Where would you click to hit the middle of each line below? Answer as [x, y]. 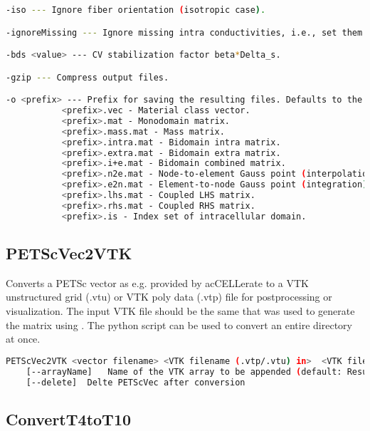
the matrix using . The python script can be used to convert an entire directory [179, 324]
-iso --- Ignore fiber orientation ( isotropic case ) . [136, 10]
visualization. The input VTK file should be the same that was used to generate [180, 311]
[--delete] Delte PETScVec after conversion [136, 382]
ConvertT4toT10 [69, 419]
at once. [23, 339]
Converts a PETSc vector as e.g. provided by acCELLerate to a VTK [157, 282]
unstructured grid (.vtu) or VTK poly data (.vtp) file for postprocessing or [169, 297]
